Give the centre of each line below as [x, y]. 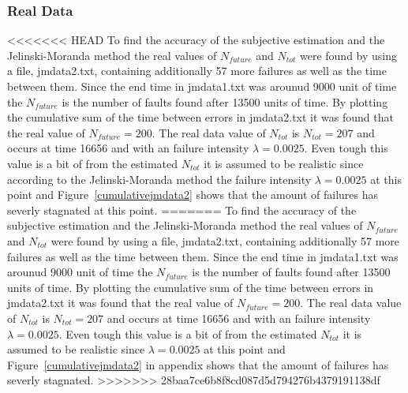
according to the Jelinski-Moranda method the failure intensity [159, 179]
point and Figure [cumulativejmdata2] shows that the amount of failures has [193, 195]
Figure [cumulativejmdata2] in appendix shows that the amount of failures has [198, 364]
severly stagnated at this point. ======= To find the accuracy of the [182, 210]
